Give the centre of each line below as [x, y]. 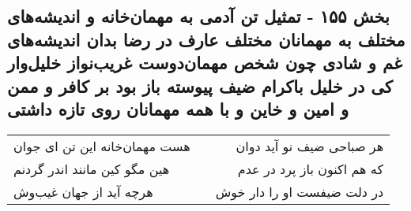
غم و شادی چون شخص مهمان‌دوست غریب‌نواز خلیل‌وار [205, 63]
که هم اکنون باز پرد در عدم [311, 168]
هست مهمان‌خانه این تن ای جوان [102, 146]
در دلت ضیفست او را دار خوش [300, 191]
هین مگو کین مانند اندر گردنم [92, 168]
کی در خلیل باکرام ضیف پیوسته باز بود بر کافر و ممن [200, 85]
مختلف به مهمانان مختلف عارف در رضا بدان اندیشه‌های [206, 39]
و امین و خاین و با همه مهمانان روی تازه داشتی [178, 108]
